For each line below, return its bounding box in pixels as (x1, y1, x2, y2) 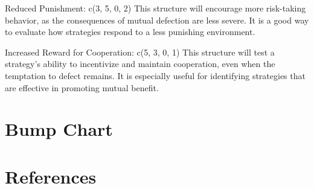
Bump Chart (5, 117, 113, 141)
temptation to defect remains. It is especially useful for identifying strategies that (5, 69, 306, 82)
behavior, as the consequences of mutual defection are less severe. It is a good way (5, 13, 309, 26)
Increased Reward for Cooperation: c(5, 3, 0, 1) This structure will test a (5, 45, 275, 58)
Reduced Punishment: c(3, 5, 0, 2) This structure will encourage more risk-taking (5, 2, 306, 14)
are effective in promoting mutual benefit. (5, 81, 159, 94)
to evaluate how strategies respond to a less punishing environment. (5, 25, 255, 38)
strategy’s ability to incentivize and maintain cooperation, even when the (5, 57, 275, 70)
